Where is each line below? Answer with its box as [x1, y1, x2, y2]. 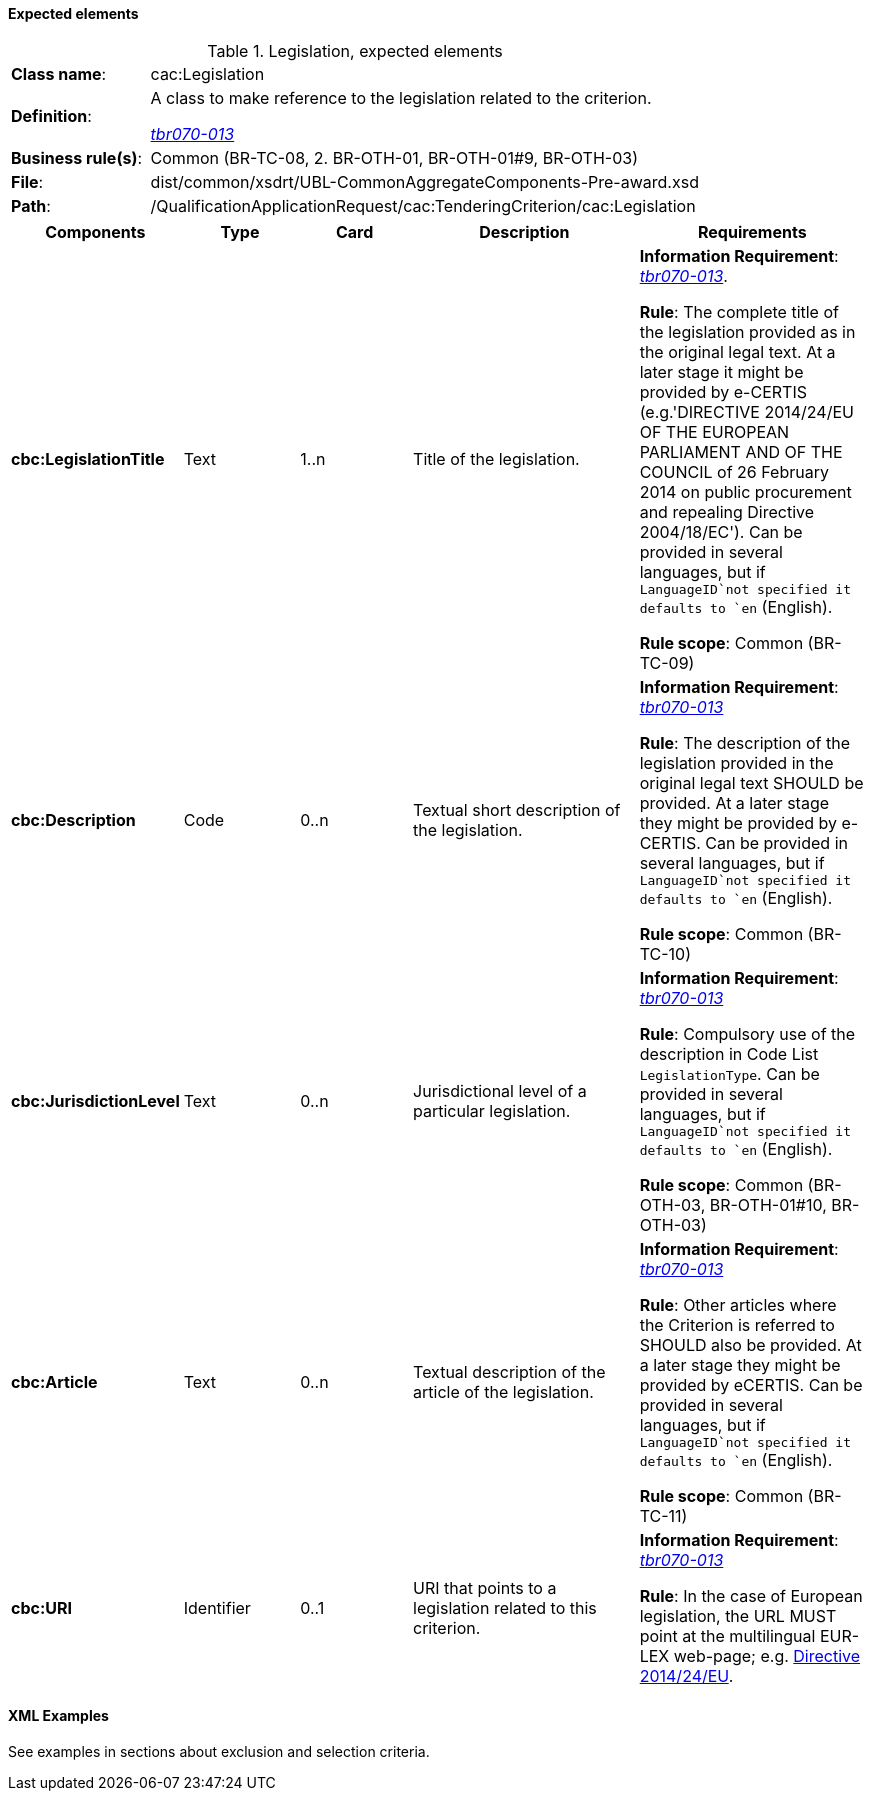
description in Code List [639, 1043, 819, 1064]
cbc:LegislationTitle [11, 449, 165, 470]
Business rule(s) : [11, 147, 143, 168]
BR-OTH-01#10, [709, 1194, 827, 1215]
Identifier [183, 1597, 251, 1618]
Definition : [11, 105, 92, 126]
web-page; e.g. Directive [673, 1645, 861, 1666]
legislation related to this [413, 1597, 597, 1618]
